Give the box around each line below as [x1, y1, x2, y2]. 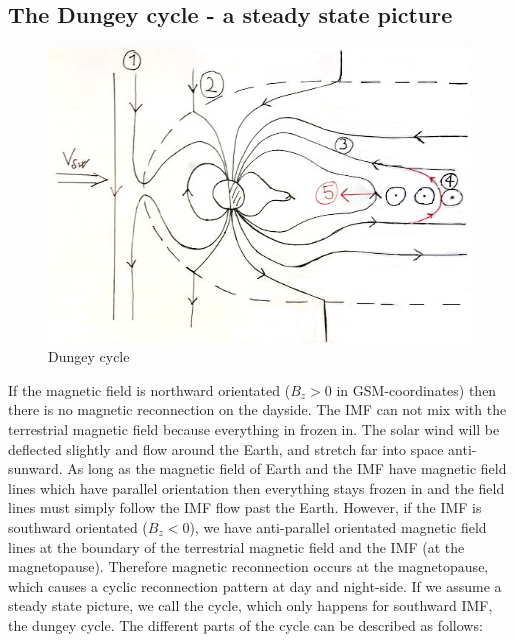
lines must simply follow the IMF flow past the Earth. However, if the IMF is [8, 497, 482, 518]
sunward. [8, 458, 63, 479]
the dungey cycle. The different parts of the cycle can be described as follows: [8, 614, 483, 635]
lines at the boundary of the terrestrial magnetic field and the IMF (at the [8, 536, 465, 557]
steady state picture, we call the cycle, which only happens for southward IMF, [8, 595, 493, 616]
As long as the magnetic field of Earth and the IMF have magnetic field [67, 458, 507, 479]
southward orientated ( [8, 516, 148, 537]
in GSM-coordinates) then [336, 379, 497, 400]
